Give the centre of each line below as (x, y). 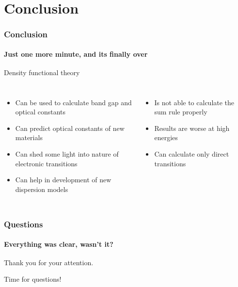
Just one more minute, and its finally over (76, 54)
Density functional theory (42, 72)
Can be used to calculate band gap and (73, 102)
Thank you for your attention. (49, 262)
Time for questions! (33, 279)
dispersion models (42, 189)
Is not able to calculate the (194, 102)
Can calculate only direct (192, 153)
